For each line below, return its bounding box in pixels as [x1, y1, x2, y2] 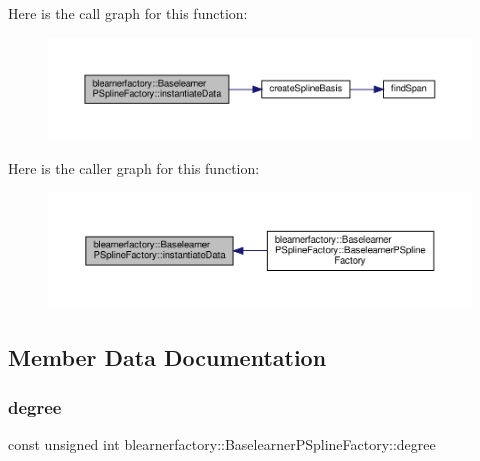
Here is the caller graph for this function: [8, 158, 260, 179]
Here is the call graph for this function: [8, 3, 248, 23]
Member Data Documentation [8, 342, 327, 373]
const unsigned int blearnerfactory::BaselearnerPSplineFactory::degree [8, 433, 436, 454]
